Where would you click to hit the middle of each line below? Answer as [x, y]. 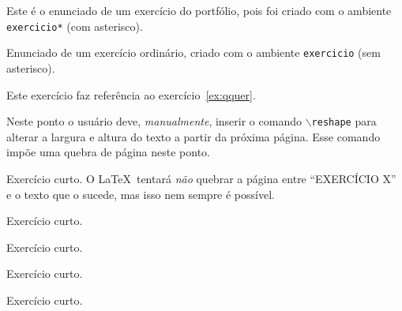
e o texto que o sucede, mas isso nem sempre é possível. [141, 194]
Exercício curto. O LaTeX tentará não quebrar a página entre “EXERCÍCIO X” [201, 178]
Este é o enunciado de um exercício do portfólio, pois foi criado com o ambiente [199, 10]
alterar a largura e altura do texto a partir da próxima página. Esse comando [193, 136]
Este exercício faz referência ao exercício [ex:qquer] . [131, 94]
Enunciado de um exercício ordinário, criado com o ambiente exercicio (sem [193, 52]
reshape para [344, 121]
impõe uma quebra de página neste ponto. [108, 152]
